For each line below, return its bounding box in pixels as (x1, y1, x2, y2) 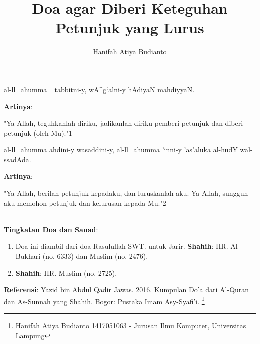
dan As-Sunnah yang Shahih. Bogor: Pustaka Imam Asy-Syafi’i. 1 (4, 294, 205, 306)
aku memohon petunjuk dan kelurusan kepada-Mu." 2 (4, 197, 166, 208)
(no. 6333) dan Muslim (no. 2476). (42, 251, 148, 261)
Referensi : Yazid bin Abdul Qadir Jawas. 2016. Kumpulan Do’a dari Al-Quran (4, 284, 249, 295)
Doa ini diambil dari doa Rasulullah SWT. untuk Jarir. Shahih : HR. (15, 241, 228, 251)
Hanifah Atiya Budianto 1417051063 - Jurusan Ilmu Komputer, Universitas (15, 320, 246, 331)
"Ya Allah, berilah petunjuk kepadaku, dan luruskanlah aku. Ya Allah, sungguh (4, 188, 248, 198)
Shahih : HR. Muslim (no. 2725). (15, 267, 117, 278)
